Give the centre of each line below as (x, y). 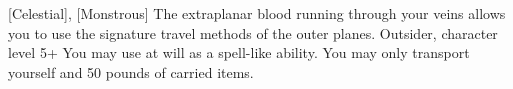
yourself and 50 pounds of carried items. (131, 71)
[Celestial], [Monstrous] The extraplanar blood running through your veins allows (257, 13)
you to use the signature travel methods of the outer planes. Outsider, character (253, 32)
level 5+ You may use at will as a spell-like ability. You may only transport (239, 52)
